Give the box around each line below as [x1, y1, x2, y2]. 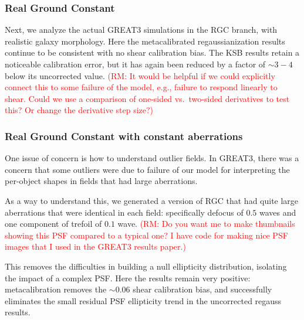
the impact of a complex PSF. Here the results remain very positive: [5, 271, 251, 284]
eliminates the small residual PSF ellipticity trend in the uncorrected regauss [5, 294, 282, 307]
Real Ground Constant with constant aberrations [5, 128, 243, 143]
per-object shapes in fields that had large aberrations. [5, 175, 198, 187]
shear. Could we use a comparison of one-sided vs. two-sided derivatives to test [5, 92, 290, 104]
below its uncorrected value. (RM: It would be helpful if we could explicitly [5, 69, 275, 81]
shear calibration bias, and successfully [133, 283, 272, 295]
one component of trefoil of [5, 217, 102, 230]
